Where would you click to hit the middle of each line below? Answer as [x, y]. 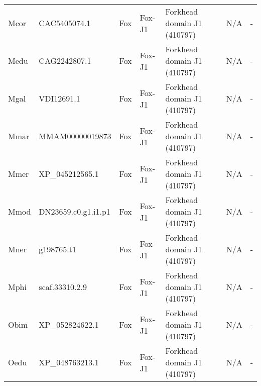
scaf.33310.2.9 [63, 287]
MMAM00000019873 [75, 136]
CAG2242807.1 [65, 61]
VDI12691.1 [59, 98]
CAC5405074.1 [65, 23]
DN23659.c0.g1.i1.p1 [75, 211]
